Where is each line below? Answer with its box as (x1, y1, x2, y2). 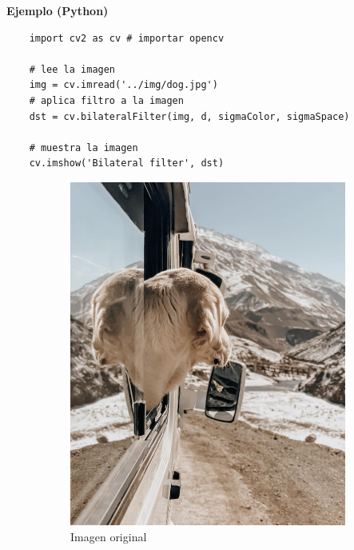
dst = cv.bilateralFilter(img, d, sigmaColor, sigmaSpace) (29, 110, 350, 122)
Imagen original (70, 528, 147, 544)
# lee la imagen (29, 63, 116, 75)
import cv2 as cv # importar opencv (29, 32, 225, 44)
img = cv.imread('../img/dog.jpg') (29, 79, 218, 91)
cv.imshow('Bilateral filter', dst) (29, 157, 225, 169)
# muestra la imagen (29, 141, 138, 153)
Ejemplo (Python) (6, 2, 109, 18)
